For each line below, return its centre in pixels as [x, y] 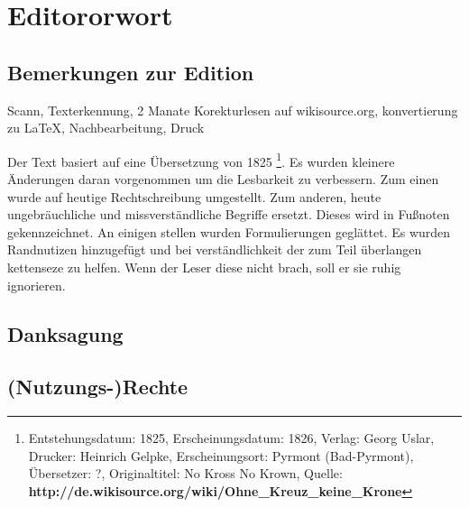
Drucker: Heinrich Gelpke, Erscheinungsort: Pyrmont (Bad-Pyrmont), [221, 455]
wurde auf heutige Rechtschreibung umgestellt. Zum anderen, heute [194, 196]
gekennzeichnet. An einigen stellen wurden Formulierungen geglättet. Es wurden [229, 231]
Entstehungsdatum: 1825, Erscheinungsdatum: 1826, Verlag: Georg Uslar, [231, 438]
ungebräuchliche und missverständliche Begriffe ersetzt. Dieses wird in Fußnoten [229, 214]
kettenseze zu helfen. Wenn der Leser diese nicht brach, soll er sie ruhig [204, 267]
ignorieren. [37, 285]
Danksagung [65, 333]
